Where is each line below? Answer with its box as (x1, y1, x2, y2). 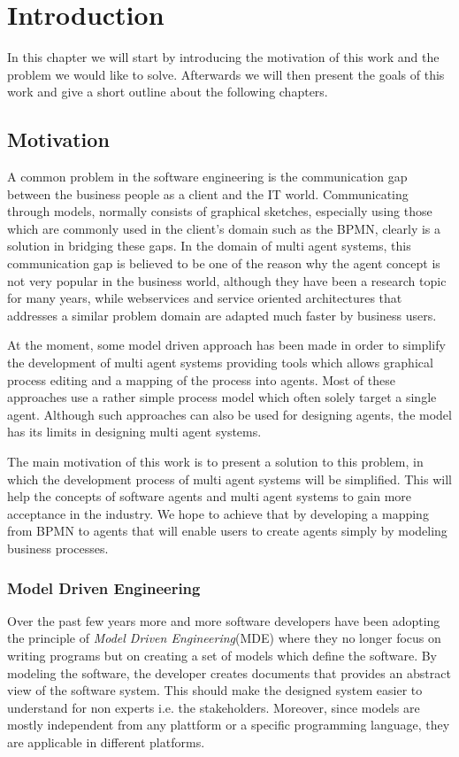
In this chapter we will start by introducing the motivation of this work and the (7, 48, 440, 66)
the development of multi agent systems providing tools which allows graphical (7, 353, 433, 372)
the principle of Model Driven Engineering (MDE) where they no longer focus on (7, 629, 441, 647)
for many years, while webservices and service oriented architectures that (7, 289, 402, 307)
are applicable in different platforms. (7, 732, 205, 751)
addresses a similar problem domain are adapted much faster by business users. (7, 305, 437, 324)
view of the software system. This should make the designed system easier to (7, 681, 423, 699)
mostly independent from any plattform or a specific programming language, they (7, 715, 450, 734)
